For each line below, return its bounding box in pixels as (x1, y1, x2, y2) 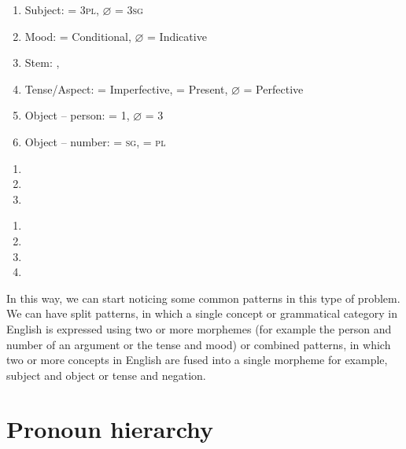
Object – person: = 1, (24, 107, 130, 123)
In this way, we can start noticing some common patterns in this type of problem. (6, 289, 400, 306)
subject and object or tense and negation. (6, 366, 206, 383)
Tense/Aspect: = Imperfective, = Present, (24, 80, 228, 97)
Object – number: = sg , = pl (24, 133, 166, 149)
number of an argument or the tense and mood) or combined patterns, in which (6, 336, 391, 352)
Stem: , (24, 54, 60, 71)
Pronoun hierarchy (6, 413, 214, 445)
